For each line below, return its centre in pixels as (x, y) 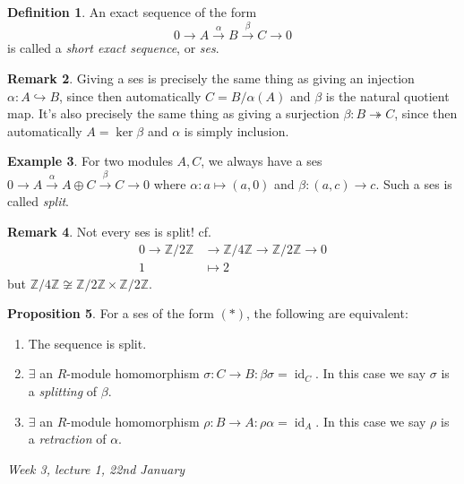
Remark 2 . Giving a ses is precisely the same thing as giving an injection (211, 78)
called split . (38, 201)
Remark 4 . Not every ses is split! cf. (109, 231)
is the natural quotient (387, 95)
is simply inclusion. (236, 130)
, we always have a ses (262, 161)
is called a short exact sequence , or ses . (113, 48)
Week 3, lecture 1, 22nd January (96, 468)
